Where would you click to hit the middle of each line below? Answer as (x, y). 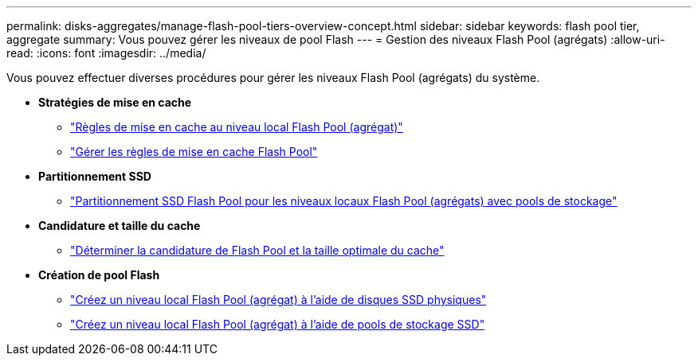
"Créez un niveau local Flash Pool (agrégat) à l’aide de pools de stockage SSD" (278, 324)
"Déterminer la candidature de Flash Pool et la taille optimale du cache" (257, 250)
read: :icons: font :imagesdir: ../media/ (106, 53)
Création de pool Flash (99, 275)
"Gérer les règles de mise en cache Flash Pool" (194, 152)
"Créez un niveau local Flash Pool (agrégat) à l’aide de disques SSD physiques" (278, 300)
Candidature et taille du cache (120, 226)
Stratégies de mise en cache (115, 102)
